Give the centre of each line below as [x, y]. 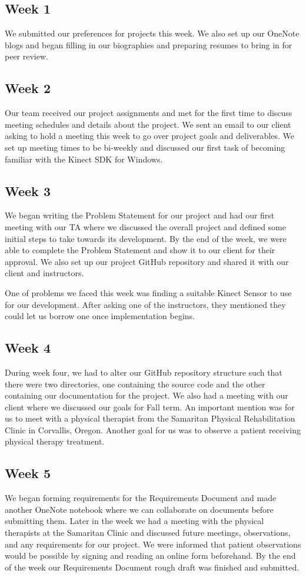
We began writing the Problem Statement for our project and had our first [140, 215]
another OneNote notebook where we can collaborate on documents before [139, 509]
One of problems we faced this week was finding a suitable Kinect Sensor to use [148, 292]
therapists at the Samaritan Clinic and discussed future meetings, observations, [148, 533]
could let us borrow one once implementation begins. [100, 316]
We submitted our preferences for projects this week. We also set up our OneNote [152, 33]
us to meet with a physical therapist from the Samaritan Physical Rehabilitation [150, 418]
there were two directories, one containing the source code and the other [135, 384]
